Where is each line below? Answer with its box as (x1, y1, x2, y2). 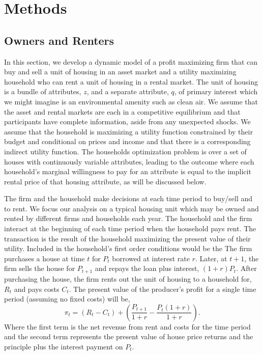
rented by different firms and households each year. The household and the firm (4, 213, 252, 224)
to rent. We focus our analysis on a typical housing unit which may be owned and (4, 203, 259, 213)
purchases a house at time (4, 253, 85, 263)
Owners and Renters (4, 32, 114, 48)
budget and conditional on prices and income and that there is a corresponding (4, 136, 251, 147)
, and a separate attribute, (86, 86, 169, 97)
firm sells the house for (4, 263, 75, 274)
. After (236, 263, 257, 274)
